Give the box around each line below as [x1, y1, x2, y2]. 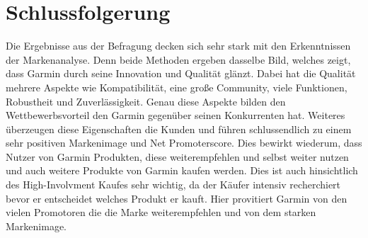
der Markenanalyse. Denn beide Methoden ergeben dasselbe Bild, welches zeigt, [6, 52, 351, 67]
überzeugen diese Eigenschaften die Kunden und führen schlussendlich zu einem [6, 121, 352, 136]
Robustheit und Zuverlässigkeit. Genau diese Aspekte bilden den [6, 93, 286, 108]
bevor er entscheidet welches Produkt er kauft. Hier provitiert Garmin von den [6, 191, 347, 205]
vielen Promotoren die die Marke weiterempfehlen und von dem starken [6, 205, 316, 220]
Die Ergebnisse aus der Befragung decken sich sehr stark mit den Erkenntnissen [6, 38, 351, 53]
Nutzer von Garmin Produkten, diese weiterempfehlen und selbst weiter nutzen [6, 149, 349, 164]
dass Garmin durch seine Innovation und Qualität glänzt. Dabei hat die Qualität [6, 66, 356, 81]
